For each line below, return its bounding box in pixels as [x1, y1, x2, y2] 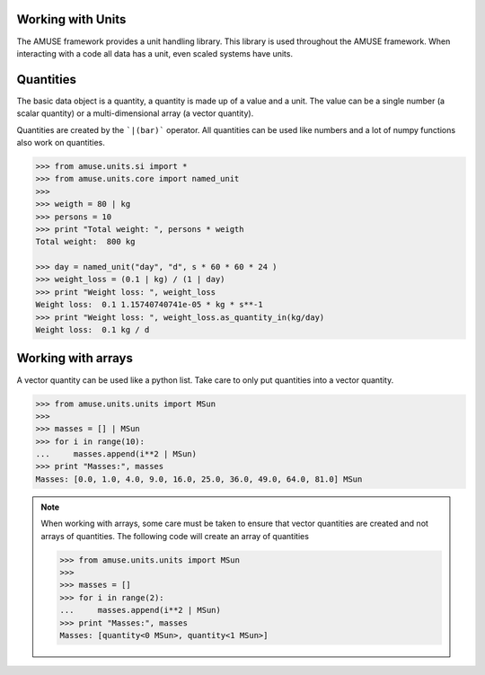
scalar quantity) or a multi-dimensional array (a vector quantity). [16, 108, 254, 119]
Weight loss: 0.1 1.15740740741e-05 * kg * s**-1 [35, 299, 264, 310]
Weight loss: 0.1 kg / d [35, 324, 150, 335]
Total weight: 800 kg [35, 236, 136, 247]
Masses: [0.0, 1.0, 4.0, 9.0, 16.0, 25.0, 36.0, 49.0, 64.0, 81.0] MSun [35, 474, 363, 484]
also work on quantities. [16, 137, 105, 147]
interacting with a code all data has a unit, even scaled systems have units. [16, 48, 294, 58]
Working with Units [16, 12, 127, 27]
